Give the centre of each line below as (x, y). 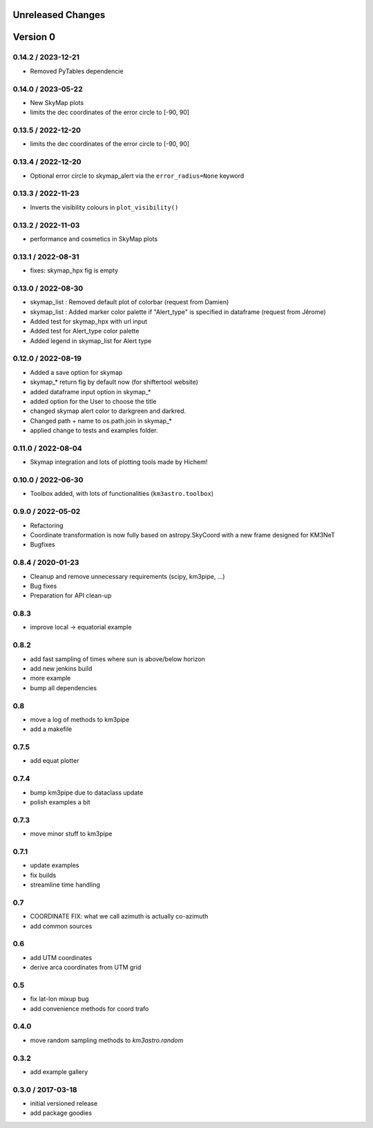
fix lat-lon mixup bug (59, 999)
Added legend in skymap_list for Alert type (91, 341)
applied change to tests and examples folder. (94, 431)
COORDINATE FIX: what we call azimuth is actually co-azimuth (119, 916)
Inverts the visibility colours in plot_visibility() (104, 207)
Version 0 (34, 37)
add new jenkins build (61, 668)
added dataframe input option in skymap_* (90, 391)
